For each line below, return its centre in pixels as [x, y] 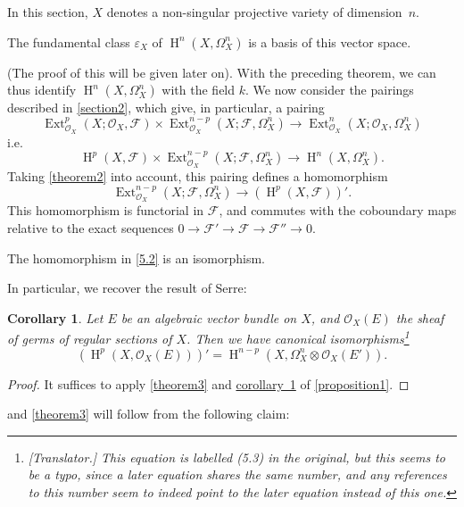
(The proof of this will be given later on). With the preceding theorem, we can [222, 72]
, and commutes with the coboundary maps [338, 210]
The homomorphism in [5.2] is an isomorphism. [136, 258]
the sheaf [420, 317]
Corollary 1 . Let [55, 317]
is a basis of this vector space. [330, 42]
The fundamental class [69, 42]
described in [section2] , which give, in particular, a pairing [166, 108]
